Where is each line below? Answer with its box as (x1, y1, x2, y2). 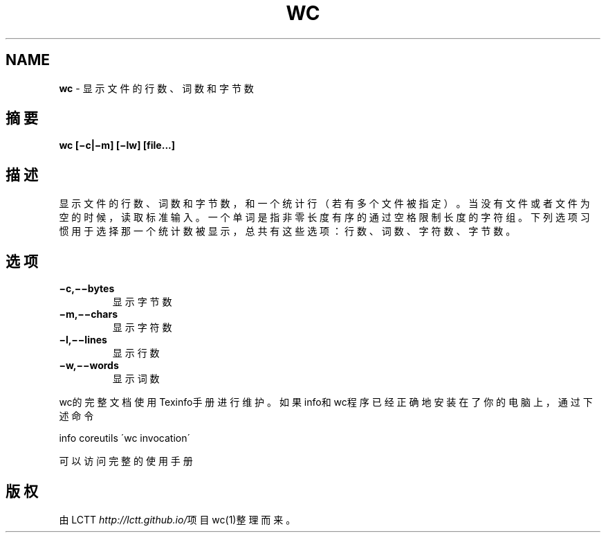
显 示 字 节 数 (112, 296, 172, 308)
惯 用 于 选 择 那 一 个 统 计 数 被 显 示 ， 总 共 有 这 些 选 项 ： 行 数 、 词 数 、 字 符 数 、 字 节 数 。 (59, 225, 516, 237)
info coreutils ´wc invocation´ (59, 432, 190, 445)
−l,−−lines (59, 334, 107, 346)
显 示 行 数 (112, 347, 160, 359)
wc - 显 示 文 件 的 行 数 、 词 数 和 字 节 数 (59, 82, 254, 94)
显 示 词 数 (112, 373, 160, 385)
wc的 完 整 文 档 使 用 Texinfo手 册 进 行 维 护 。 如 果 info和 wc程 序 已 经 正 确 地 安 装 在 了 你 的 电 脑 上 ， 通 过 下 (59, 396, 593, 409)
